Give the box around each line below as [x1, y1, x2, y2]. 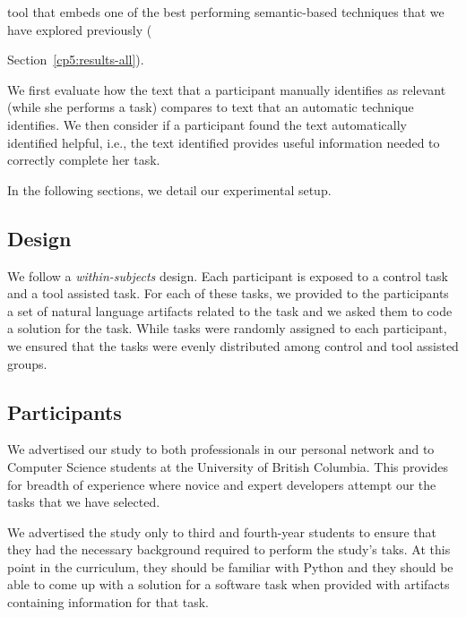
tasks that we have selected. [7, 493, 160, 511]
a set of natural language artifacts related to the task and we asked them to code [7, 301, 453, 320]
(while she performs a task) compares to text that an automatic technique [7, 98, 414, 116]
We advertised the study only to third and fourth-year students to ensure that [7, 522, 436, 541]
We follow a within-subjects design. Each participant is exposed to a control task [7, 266, 448, 285]
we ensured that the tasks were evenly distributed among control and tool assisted [7, 336, 459, 355]
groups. [7, 354, 47, 373]
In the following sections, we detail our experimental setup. [7, 180, 332, 199]
